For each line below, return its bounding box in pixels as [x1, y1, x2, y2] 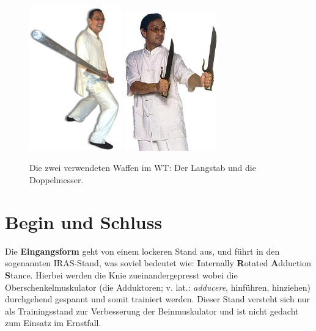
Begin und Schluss [5, 209, 163, 234]
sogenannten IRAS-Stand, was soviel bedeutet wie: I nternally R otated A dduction [5, 256, 312, 269]
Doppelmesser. [29, 173, 84, 186]
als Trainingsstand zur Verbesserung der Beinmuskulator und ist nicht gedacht [5, 304, 299, 317]
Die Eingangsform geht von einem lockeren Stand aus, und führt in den [5, 244, 280, 257]
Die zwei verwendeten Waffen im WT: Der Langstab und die [29, 161, 256, 174]
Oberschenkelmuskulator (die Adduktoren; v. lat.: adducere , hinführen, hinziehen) [5, 280, 311, 293]
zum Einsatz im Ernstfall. [5, 316, 101, 329]
